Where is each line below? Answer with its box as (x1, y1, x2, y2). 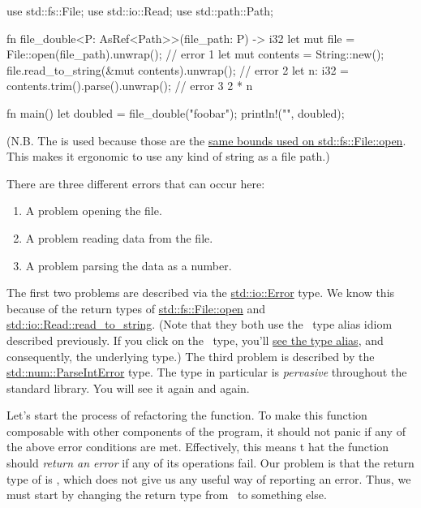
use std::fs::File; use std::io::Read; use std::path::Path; (6, 2, 273, 19)
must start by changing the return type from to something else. (6, 486, 327, 503)
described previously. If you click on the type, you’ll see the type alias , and (6, 331, 384, 348)
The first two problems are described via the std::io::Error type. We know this (6, 284, 395, 301)
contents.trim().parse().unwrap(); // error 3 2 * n (6, 77, 253, 94)
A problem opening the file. (25, 202, 162, 219)
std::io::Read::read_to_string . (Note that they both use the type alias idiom (6, 316, 393, 333)
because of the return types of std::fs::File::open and (6, 299, 266, 316)
